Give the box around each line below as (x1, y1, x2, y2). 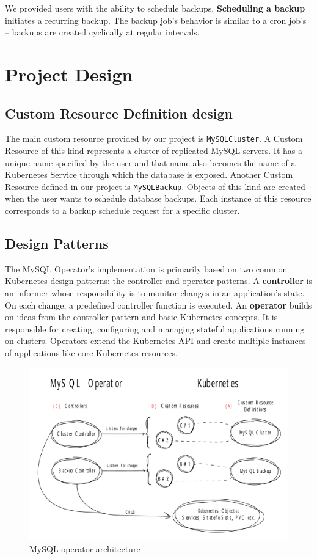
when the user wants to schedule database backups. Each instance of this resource (5, 192, 312, 205)
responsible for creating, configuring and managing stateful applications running (5, 322, 305, 335)
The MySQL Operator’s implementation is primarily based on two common (5, 262, 288, 275)
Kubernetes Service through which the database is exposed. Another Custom (5, 168, 293, 181)
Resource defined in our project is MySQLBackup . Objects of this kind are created (5, 180, 305, 192)
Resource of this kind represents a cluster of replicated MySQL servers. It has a (5, 144, 302, 157)
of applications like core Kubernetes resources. (5, 346, 178, 359)
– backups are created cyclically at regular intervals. (5, 26, 200, 38)
